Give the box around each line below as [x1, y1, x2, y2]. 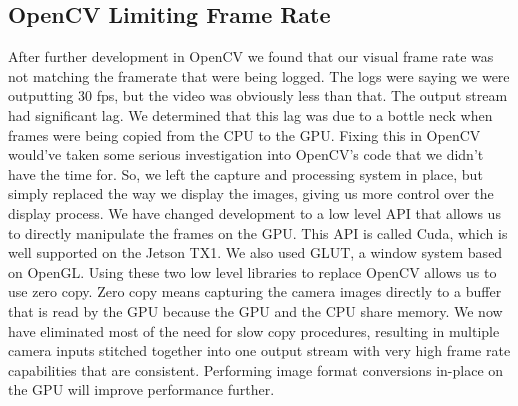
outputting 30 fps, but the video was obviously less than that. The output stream [8, 85, 508, 106]
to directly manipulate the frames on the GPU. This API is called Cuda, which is [8, 222, 508, 243]
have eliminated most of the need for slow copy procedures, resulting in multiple [8, 320, 500, 341]
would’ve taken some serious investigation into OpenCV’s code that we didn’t [8, 144, 484, 165]
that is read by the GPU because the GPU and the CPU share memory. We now [8, 300, 503, 321]
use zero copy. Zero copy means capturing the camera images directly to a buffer [8, 281, 502, 302]
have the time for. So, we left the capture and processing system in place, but [8, 163, 483, 184]
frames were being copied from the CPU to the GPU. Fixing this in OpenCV [8, 124, 481, 145]
